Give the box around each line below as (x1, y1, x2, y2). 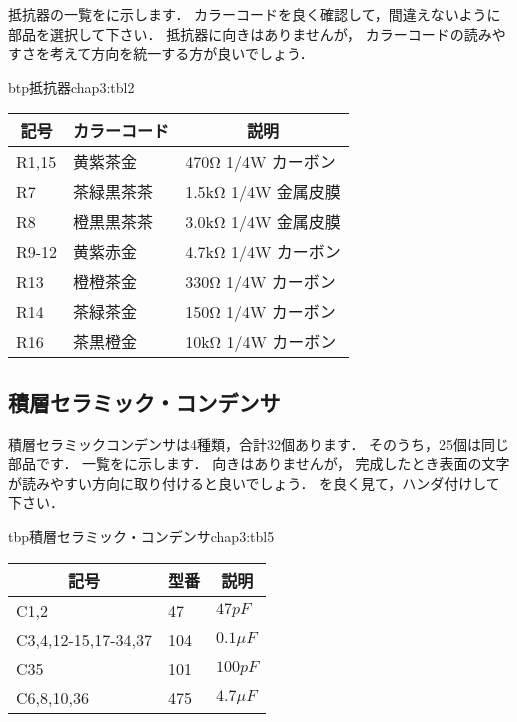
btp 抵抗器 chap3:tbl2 (8, 76, 135, 97)
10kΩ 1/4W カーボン (185, 330, 337, 354)
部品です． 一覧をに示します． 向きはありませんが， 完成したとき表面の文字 (8, 453, 510, 474)
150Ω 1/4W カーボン (185, 300, 336, 324)
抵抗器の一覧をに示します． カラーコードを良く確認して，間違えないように (8, 4, 501, 24)
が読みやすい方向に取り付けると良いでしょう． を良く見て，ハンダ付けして (8, 472, 500, 493)
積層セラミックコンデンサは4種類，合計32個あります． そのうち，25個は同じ (8, 433, 510, 454)
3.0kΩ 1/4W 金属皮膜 (185, 210, 341, 234)
